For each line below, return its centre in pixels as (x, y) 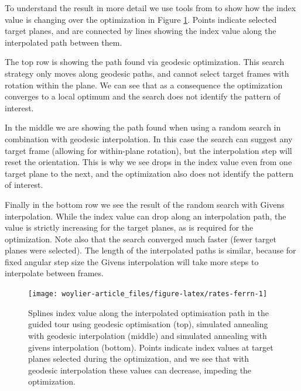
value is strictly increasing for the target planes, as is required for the (129, 227)
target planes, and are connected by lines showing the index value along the (141, 31)
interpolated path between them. (64, 42)
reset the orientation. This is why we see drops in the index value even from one (148, 162)
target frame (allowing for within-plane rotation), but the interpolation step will (148, 150)
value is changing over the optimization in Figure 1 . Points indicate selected (141, 19)
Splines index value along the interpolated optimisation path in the (148, 312)
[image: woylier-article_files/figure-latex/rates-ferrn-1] (148, 294)
